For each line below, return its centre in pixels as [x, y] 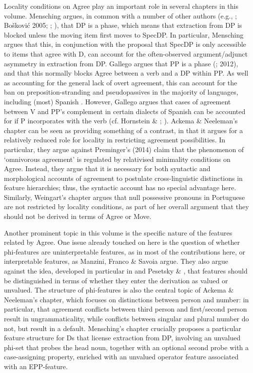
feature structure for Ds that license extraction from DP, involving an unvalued [122, 338]
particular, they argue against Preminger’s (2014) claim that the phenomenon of [124, 149]
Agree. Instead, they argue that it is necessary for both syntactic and [107, 168]
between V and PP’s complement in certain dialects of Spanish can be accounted [125, 111]
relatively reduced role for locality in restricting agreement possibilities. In [115, 140]
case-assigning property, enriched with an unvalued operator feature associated [121, 357]
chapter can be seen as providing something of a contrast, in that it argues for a [124, 130]
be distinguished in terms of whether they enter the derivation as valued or [116, 280]
